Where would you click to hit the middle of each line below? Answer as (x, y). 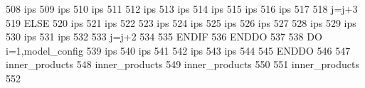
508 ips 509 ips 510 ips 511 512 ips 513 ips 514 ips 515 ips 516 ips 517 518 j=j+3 (182, 9)
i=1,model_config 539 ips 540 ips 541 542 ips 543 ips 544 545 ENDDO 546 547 (178, 50)
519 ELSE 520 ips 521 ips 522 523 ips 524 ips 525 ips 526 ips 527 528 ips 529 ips (181, 22)
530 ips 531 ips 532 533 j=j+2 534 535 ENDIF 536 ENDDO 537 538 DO (164, 37)
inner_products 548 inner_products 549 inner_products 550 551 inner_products (182, 64)
